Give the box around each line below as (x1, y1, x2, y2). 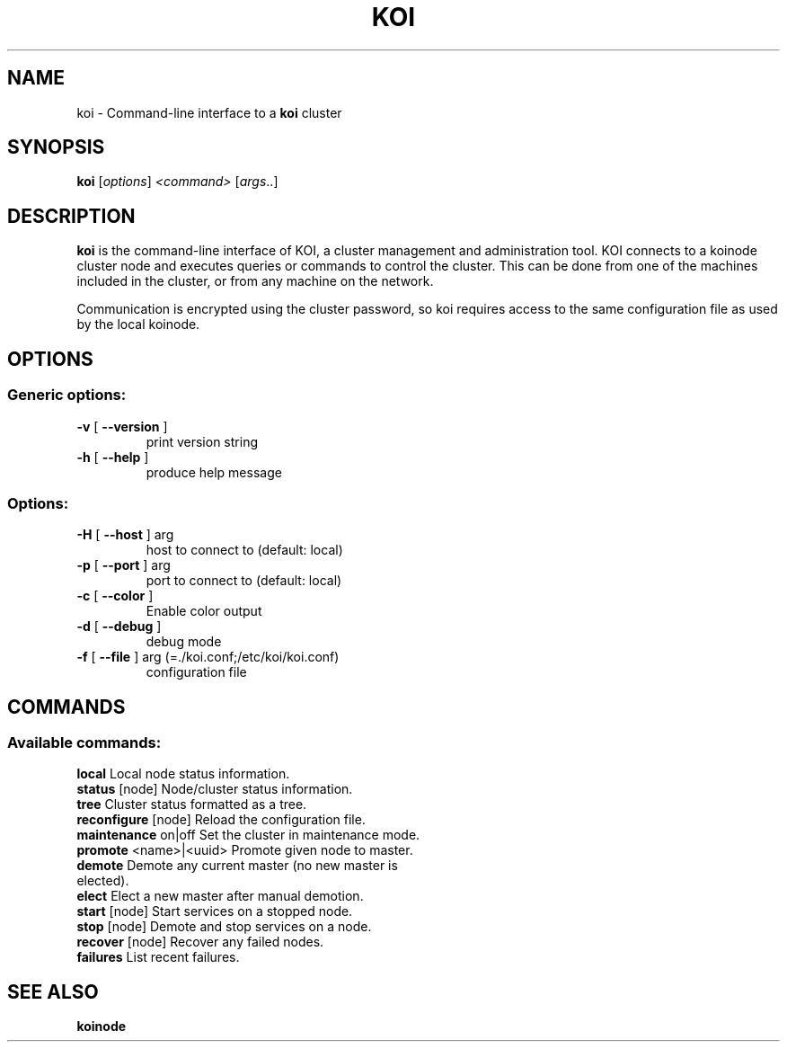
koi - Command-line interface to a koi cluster (76, 104, 342, 120)
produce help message (146, 464, 282, 480)
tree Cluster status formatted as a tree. (76, 796, 307, 813)
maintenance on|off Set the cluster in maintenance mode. (76, 827, 420, 843)
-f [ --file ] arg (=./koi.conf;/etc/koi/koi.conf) (76, 649, 340, 665)
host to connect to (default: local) (146, 542, 343, 558)
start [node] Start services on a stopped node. (76, 903, 353, 920)
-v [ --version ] (76, 418, 168, 434)
